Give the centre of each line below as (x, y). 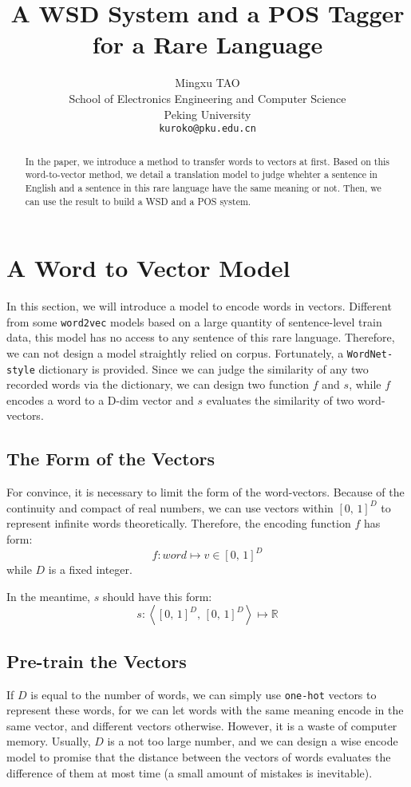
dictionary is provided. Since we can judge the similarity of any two (204, 368)
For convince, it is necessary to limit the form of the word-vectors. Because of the (205, 492)
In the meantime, (48, 596)
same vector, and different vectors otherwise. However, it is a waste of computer (202, 725)
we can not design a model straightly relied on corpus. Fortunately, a (175, 352)
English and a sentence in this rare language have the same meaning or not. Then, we (203, 187)
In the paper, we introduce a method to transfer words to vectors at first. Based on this (207, 161)
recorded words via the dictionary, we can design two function (158, 384)
